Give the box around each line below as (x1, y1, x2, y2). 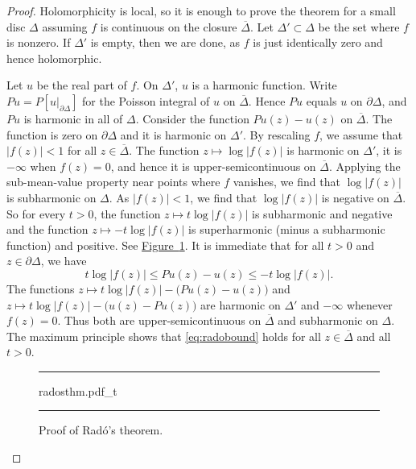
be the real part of (36, 77, 127, 93)
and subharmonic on (278, 312, 378, 329)
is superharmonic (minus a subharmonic (188, 221, 385, 238)
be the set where (318, 18, 400, 35)
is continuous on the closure (100, 18, 237, 35)
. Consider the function (135, 110, 249, 127)
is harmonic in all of (23, 110, 123, 127)
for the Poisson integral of (82, 92, 210, 109)
